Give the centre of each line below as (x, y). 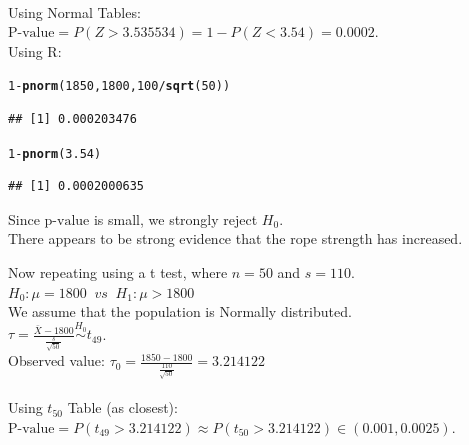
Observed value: (56, 360)
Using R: (35, 50)
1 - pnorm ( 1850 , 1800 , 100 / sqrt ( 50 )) (119, 86)
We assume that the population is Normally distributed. (180, 311)
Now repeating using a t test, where (118, 272)
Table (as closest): (122, 407)
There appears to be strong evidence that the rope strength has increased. (235, 238)
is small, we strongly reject (175, 218)
